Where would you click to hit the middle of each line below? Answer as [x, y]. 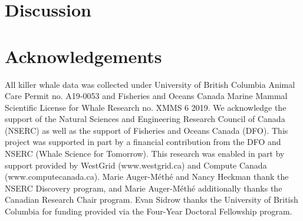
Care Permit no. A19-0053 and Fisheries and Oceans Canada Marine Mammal [146, 96]
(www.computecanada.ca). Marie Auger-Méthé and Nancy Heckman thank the [147, 177]
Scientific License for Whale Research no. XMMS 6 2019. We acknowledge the [146, 107]
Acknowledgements [83, 56]
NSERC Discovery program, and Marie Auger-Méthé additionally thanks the [144, 188]
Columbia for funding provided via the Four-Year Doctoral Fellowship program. [149, 211]
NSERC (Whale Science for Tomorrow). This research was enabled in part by [145, 154]
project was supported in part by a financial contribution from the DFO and [143, 142]
